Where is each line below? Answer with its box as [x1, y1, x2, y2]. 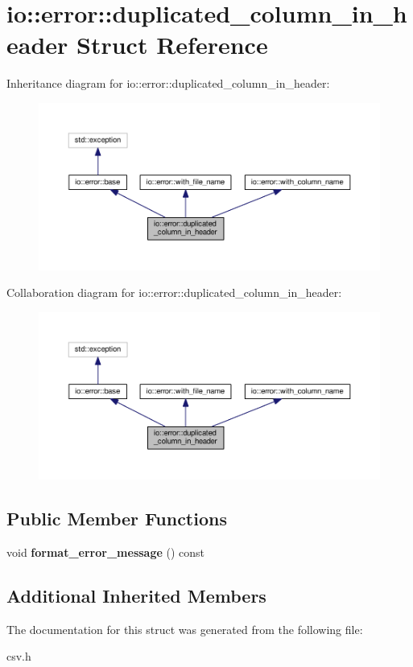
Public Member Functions [6, 506, 227, 531]
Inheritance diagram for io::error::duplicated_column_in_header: [6, 75, 330, 92]
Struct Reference [76, 28, 268, 61]
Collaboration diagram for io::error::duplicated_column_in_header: [6, 284, 342, 301]
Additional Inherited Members [6, 583, 266, 607]
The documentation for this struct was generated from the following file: [6, 620, 363, 637]
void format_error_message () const [6, 543, 205, 560]
